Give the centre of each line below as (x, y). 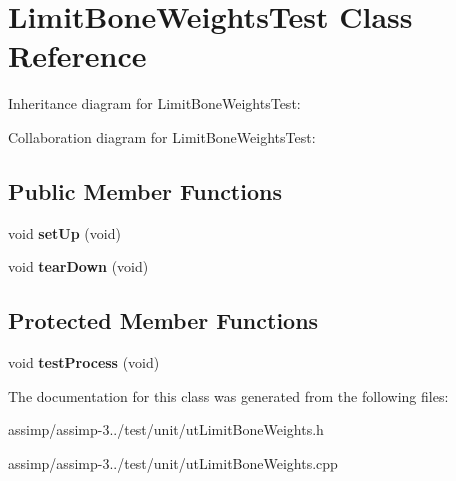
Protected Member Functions (163, 320)
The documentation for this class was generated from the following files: (228, 395)
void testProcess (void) (84, 362)
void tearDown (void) (78, 266)
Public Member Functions (145, 190)
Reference (77, 55)
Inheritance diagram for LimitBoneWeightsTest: (154, 103)
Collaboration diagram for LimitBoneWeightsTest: (162, 136)
